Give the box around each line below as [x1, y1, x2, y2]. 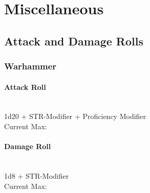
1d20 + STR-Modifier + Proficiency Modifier [4, 111, 146, 122]
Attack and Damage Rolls [4, 33, 143, 49]
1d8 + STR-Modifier [4, 170, 69, 181]
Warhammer [4, 60, 57, 73]
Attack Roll [4, 81, 46, 92]
